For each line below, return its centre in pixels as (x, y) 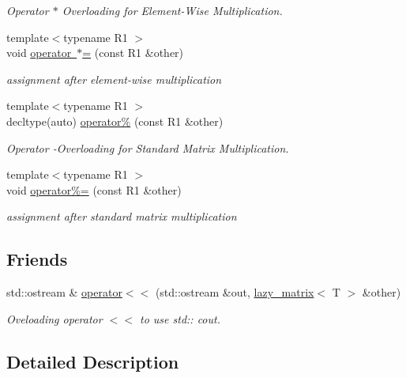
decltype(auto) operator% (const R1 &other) (115, 121)
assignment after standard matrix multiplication (122, 216)
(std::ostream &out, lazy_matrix (235, 292)
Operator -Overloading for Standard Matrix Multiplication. (148, 147)
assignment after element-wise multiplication (114, 79)
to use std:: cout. (180, 318)
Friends (37, 259)
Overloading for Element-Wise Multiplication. (172, 10)
